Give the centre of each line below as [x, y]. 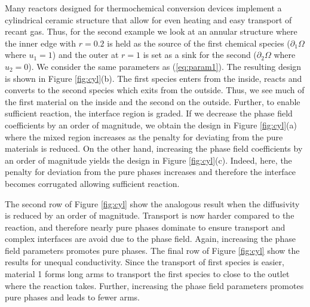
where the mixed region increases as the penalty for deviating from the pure [144, 136]
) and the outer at [85, 55]
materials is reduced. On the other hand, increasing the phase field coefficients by [154, 148]
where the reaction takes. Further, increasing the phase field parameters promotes [154, 285]
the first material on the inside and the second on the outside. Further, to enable [153, 101]
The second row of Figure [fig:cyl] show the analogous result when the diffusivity [152, 203]
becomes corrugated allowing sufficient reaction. [92, 183]
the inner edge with [41, 43]
